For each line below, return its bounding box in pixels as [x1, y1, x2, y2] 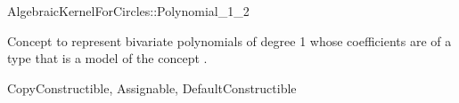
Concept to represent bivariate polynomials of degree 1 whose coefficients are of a [7, 31, 452, 50]
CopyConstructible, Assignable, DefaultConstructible [7, 78, 297, 97]
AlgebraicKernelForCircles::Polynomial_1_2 [7, 2, 250, 20]
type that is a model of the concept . [7, 49, 208, 67]
